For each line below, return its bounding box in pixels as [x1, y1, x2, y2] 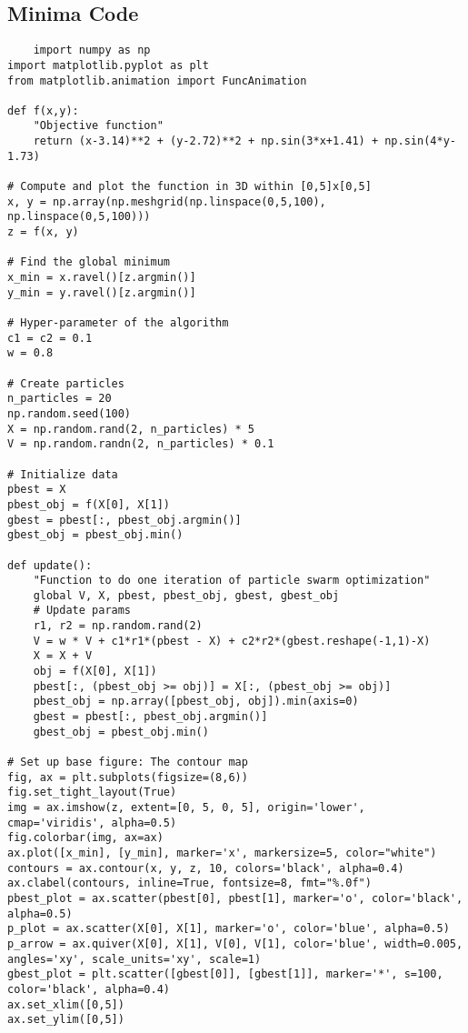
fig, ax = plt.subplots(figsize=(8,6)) [7, 770, 248, 784]
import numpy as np [33, 44, 151, 57]
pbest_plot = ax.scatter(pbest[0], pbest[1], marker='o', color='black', [7, 891, 463, 905]
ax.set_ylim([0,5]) [7, 1013, 124, 1027]
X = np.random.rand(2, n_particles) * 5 [7, 422, 255, 436]
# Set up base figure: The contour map [7, 756, 248, 769]
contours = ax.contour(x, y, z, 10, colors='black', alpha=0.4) [7, 861, 404, 875]
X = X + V [33, 649, 93, 663]
